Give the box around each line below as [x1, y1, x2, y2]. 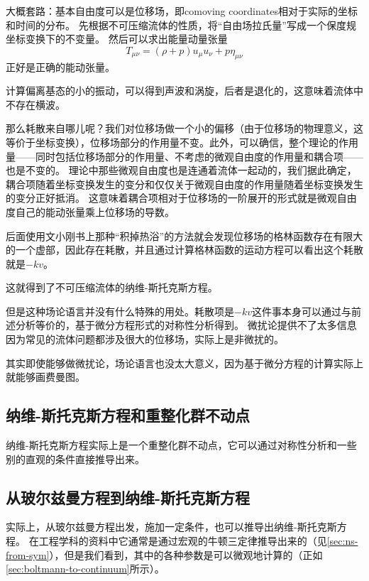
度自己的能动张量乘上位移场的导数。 [6, 204, 175, 219]
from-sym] [6, 547, 50, 562]
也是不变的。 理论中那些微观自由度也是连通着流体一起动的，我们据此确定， [6, 163, 357, 178]
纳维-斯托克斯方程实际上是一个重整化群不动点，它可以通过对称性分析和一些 [6, 438, 357, 452]
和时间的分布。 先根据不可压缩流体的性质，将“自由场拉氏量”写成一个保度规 [6, 17, 356, 32]
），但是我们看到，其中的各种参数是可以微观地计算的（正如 [49, 547, 323, 562]
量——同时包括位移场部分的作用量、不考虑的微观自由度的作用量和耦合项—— [6, 148, 363, 163]
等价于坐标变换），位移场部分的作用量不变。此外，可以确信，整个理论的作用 [6, 134, 358, 149]
